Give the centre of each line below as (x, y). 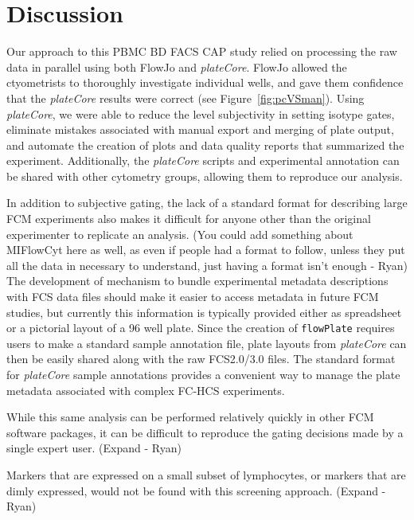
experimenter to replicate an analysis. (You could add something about (180, 234)
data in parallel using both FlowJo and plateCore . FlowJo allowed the (177, 66)
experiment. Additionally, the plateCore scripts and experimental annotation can (203, 160)
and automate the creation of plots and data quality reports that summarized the (205, 145)
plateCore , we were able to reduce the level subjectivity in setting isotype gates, (201, 113)
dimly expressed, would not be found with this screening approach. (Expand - (196, 490)
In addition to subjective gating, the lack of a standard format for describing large (207, 203)
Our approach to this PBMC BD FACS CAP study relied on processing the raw (202, 51)
